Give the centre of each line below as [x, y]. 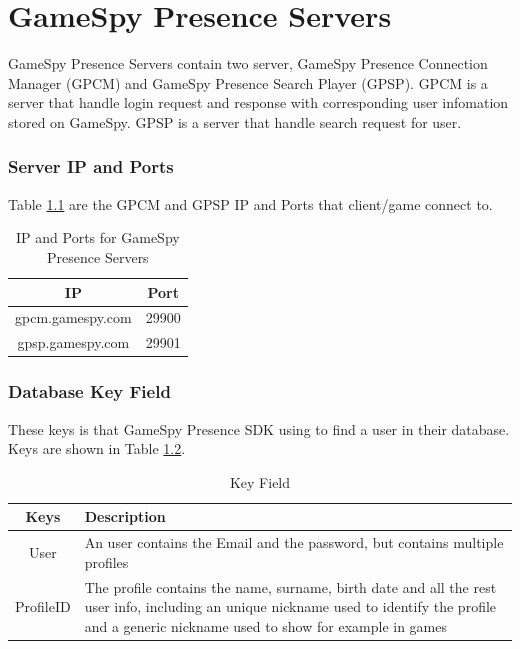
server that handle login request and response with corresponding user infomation [258, 102]
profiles [106, 561]
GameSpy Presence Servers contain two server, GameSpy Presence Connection [248, 63]
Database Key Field [89, 391]
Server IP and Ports [91, 166]
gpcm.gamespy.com [73, 317]
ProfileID [43, 606]
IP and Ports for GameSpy [98, 237]
